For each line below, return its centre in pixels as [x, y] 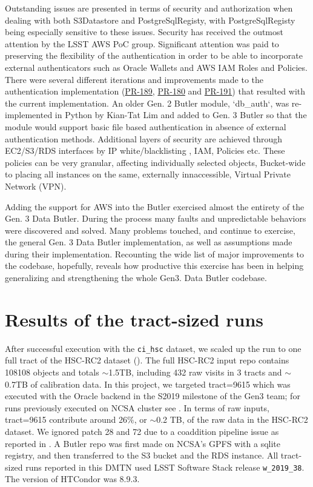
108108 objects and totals [52, 372]
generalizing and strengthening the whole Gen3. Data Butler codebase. [136, 278]
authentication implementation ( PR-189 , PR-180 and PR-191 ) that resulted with [155, 91]
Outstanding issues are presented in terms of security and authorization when [149, 8]
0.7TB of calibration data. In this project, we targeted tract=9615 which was [148, 384]
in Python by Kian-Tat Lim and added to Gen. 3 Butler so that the [181, 115]
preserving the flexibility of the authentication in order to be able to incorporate [154, 55]
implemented [29, 115]
